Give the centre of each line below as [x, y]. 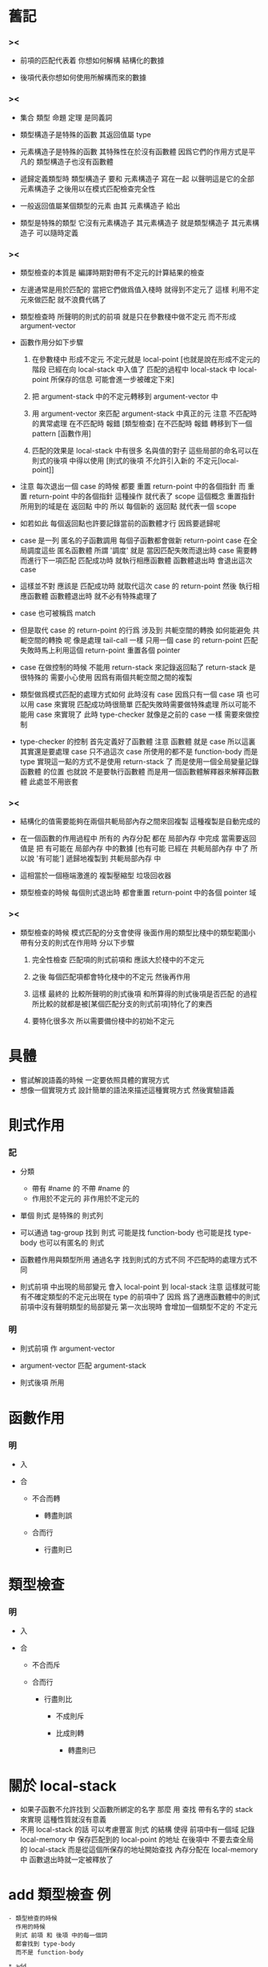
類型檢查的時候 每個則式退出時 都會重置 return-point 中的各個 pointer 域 [138, 892]
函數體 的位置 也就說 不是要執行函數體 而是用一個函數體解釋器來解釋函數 [140, 772]
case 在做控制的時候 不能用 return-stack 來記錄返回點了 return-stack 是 [138, 668]
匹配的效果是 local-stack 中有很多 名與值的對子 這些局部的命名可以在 [145, 451]
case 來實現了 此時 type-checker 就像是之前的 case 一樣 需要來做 [144, 714]
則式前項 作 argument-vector [67, 1348]
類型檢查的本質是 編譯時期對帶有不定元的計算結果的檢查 [112, 273]
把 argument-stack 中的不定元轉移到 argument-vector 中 [125, 396]
